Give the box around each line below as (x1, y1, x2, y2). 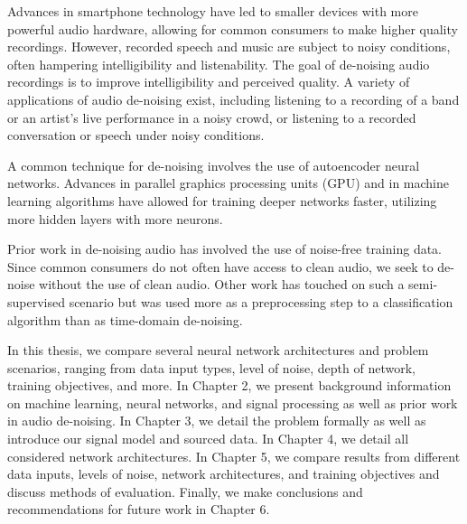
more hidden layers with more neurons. (7, 209, 223, 228)
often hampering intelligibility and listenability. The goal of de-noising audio (7, 54, 430, 73)
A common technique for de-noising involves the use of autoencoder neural (7, 155, 420, 174)
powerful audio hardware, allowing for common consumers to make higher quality (7, 19, 458, 38)
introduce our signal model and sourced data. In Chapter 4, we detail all (7, 429, 409, 448)
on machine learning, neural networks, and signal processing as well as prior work (7, 393, 458, 412)
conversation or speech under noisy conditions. (7, 126, 265, 145)
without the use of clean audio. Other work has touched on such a (39, 275, 405, 294)
